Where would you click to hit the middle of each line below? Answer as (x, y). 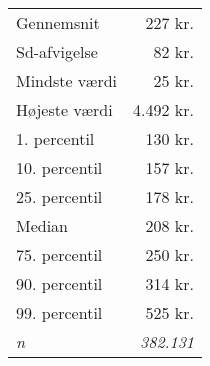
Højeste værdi (64, 109)
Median (42, 225)
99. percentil (59, 312)
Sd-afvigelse (57, 51)
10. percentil (59, 167)
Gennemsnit (58, 22)
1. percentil (55, 138)
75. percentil (59, 254)
